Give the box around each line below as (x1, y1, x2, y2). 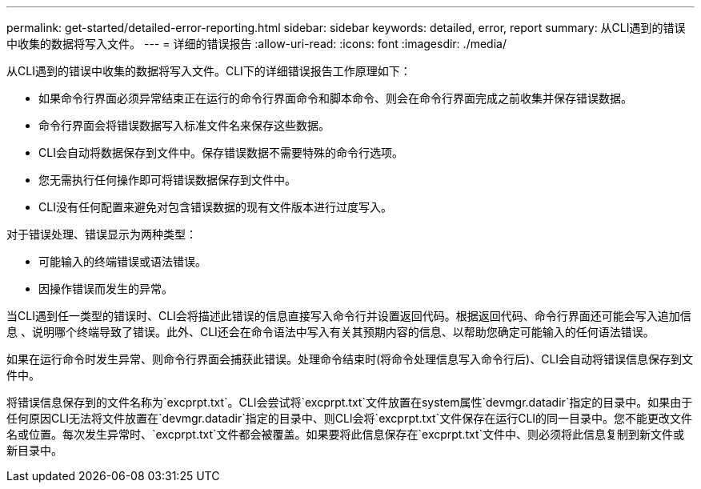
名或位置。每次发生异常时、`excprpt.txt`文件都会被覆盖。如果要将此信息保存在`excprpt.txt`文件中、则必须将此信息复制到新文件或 (6, 427, 685, 441)
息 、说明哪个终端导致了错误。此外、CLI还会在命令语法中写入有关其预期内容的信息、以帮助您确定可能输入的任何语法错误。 (6, 325, 655, 339)
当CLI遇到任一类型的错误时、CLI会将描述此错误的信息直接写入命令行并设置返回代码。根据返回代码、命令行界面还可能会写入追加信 (6, 309, 691, 323)
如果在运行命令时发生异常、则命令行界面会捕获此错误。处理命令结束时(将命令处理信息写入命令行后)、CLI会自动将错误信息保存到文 (6, 352, 694, 366)
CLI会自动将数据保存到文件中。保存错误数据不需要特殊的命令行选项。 (38, 146, 403, 159)
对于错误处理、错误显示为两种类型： (6, 227, 197, 241)
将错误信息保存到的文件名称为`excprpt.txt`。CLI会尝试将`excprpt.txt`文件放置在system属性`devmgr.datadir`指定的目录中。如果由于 (6, 395, 693, 409)
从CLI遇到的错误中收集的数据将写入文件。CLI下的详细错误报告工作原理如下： (6, 64, 411, 78)
